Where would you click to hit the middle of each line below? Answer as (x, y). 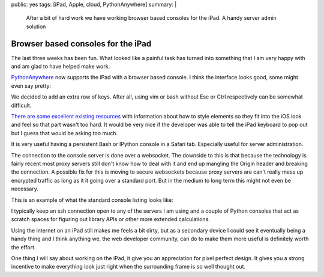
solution (36, 26)
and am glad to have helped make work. (61, 67)
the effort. (23, 247)
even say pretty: (31, 86)
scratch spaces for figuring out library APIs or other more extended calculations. (110, 219)
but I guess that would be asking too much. (64, 133)
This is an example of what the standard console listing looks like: (92, 200)
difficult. (21, 105)
